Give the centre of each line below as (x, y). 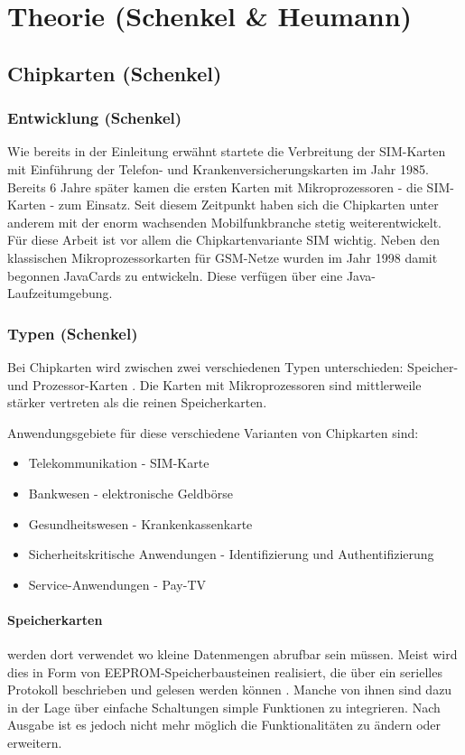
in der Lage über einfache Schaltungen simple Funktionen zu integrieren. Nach (224, 707)
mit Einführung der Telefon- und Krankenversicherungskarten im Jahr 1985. (218, 168)
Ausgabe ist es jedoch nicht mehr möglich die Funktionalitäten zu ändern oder (224, 725)
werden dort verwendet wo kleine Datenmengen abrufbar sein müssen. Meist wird (232, 654)
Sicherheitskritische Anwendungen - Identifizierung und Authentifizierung (231, 554)
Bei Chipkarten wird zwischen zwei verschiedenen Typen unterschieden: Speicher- (233, 366)
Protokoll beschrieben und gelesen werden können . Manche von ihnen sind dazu (230, 690)
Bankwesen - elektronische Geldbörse (130, 493)
